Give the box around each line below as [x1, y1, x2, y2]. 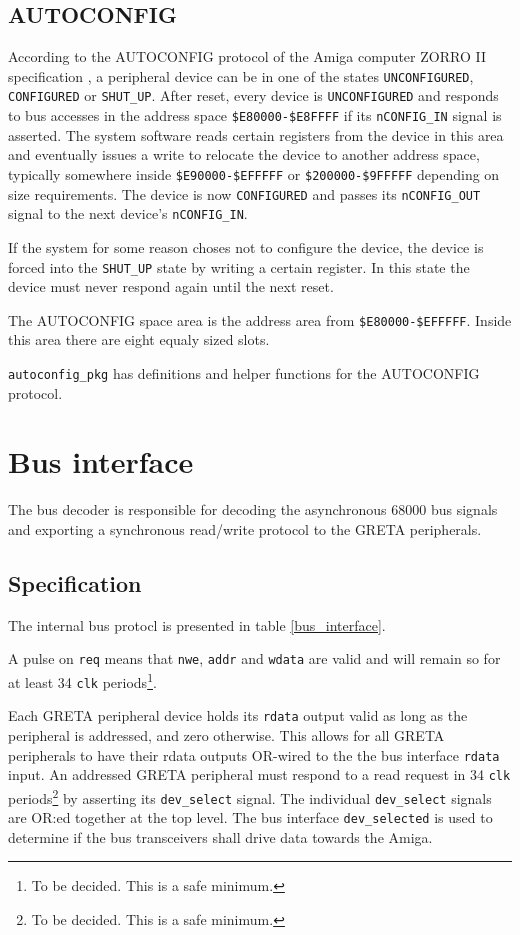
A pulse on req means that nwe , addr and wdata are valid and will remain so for [8, 648, 501, 669]
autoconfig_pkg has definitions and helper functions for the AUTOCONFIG [8, 363, 480, 384]
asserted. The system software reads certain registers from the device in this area [8, 124, 504, 145]
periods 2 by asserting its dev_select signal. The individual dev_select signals [8, 784, 492, 808]
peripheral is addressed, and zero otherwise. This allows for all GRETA [8, 725, 445, 745]
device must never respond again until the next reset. [8, 276, 334, 297]
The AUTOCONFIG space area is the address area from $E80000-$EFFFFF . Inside [8, 309, 512, 330]
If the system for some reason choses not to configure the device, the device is [8, 236, 484, 257]
